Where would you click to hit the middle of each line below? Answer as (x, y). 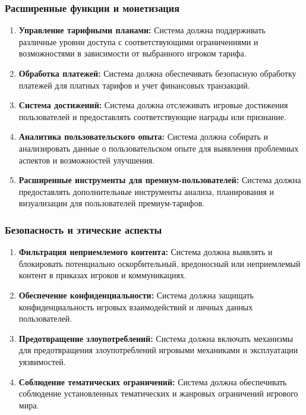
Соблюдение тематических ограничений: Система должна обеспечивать (153, 381)
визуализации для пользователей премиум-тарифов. (111, 203)
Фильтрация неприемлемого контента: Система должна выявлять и (146, 252)
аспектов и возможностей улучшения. (87, 160)
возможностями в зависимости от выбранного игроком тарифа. (133, 53)
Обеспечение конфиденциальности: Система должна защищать (136, 295)
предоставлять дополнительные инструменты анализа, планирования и (146, 191)
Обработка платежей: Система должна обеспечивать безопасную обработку (157, 73)
